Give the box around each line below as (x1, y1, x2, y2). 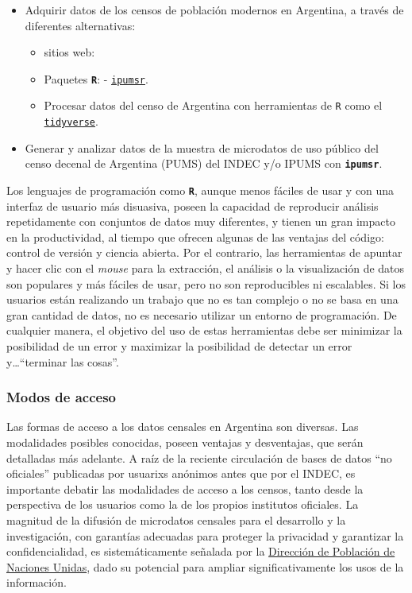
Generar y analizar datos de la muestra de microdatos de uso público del (25, 139, 379, 156)
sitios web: (44, 44, 95, 60)
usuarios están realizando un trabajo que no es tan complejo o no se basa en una (6, 291, 399, 308)
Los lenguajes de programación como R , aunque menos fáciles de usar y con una (6, 182, 395, 198)
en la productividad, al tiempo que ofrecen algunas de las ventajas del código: (6, 228, 384, 245)
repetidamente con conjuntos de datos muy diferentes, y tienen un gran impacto (6, 213, 395, 230)
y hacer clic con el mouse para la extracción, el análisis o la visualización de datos (6, 260, 405, 277)
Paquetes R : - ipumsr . (44, 70, 148, 87)
